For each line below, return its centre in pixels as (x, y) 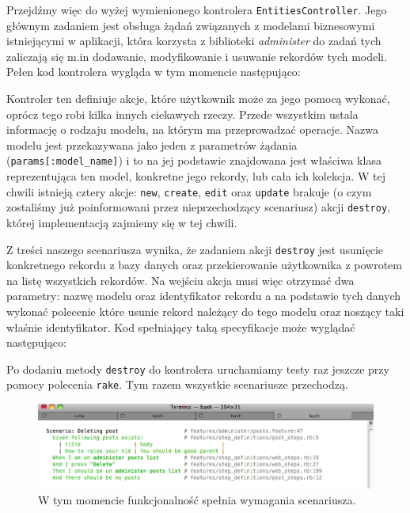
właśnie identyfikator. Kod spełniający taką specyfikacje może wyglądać (181, 327)
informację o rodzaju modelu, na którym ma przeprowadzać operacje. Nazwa (193, 129)
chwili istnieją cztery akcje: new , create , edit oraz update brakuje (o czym (189, 191)
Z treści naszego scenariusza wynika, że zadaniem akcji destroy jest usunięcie (195, 249)
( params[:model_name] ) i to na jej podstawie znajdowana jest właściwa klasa (194, 160)
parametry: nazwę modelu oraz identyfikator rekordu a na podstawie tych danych (204, 296)
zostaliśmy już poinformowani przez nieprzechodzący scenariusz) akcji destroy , (198, 207)
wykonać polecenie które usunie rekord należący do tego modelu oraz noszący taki (205, 311)
